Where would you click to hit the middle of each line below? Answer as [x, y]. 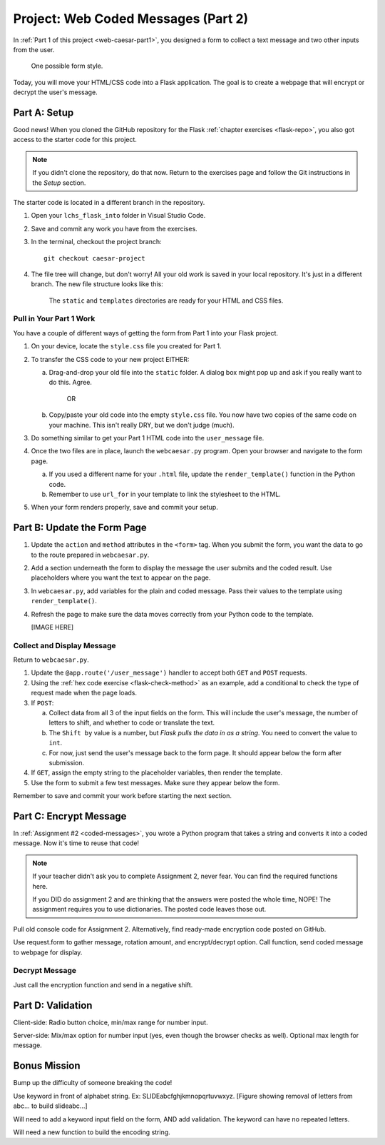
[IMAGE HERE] [52, 627]
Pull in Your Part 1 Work [54, 319]
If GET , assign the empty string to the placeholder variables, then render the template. [157, 773]
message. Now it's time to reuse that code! [76, 843]
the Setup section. [59, 183]
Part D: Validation [53, 1005]
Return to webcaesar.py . [51, 660]
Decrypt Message [45, 971]
